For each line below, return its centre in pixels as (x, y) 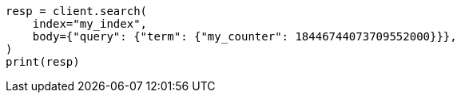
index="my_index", (90, 24)
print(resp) (43, 62)
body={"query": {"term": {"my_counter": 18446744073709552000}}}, (244, 36)
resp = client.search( (77, 11)
